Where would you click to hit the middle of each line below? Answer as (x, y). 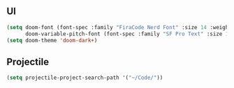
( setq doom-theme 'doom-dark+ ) (52, 40)
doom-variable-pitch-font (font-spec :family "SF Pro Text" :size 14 (128, 34)
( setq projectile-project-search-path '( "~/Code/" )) (85, 78)
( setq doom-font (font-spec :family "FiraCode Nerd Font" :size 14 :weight (119, 27)
